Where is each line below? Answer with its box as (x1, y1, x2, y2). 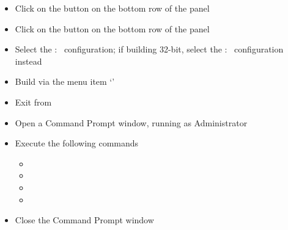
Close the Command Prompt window (15, 214, 154, 226)
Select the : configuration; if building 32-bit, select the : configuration (15, 43, 284, 56)
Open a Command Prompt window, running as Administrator (15, 116, 248, 129)
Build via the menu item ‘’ (15, 75, 115, 88)
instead (15, 54, 42, 67)
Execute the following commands (15, 137, 139, 149)
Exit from (15, 95, 52, 108)
